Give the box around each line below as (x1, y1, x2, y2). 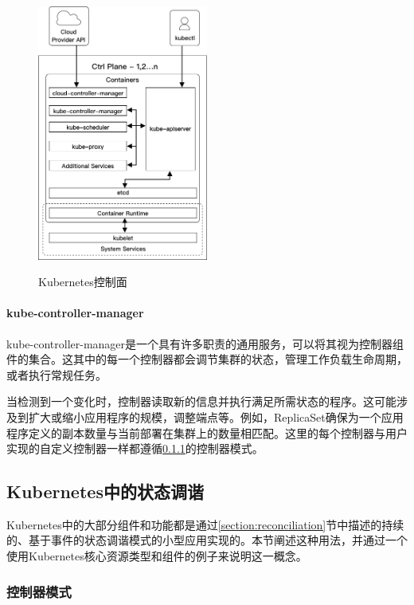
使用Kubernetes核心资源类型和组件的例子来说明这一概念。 (6, 548, 307, 564)
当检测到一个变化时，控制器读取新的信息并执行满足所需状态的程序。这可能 (6, 393, 396, 410)
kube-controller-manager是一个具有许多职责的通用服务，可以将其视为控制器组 (6, 335, 404, 352)
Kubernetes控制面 (38, 273, 127, 290)
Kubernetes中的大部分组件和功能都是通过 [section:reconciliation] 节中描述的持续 (6, 516, 404, 532)
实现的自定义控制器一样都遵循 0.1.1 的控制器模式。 (6, 440, 264, 457)
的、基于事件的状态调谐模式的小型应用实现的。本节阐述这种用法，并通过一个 (6, 532, 408, 548)
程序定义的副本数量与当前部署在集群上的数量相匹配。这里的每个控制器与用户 (6, 424, 408, 441)
